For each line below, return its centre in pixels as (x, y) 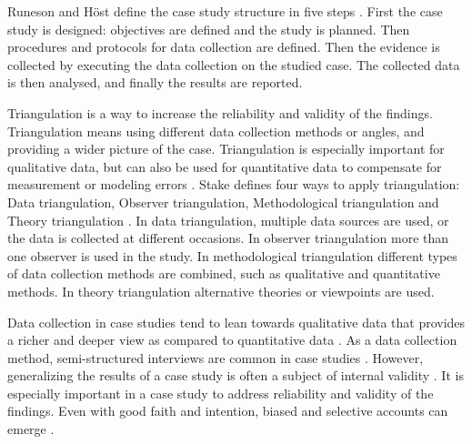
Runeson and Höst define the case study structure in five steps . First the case (225, 11)
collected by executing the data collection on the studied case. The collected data (234, 64)
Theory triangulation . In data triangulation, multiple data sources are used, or (228, 220)
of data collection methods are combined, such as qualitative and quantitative (224, 273)
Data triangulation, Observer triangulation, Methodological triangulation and (223, 202)
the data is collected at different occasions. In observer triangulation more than (228, 238)
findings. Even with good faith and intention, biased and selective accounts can (228, 411)
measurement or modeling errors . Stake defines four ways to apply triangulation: (234, 184)
